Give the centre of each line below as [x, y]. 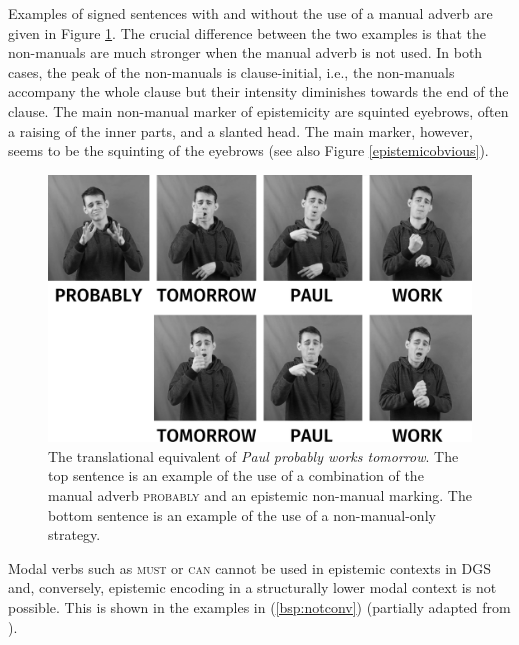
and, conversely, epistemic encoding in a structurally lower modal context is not [252, 587]
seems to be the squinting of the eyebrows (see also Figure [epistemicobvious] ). [248, 150]
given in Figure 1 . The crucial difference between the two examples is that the [247, 32]
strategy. [74, 534]
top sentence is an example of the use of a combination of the [236, 475]
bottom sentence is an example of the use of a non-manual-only [242, 514]
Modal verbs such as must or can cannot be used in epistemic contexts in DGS [249, 567]
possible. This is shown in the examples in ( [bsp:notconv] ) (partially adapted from [259, 606]
